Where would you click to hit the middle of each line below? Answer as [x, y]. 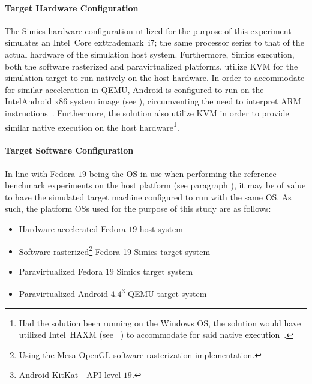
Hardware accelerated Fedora [72, 228]
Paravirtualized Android [63, 294]
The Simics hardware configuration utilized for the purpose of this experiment [148, 30]
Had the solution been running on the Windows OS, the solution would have [160, 322]
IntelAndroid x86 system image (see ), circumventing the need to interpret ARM [153, 101]
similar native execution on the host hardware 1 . [92, 126]
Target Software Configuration [69, 150]
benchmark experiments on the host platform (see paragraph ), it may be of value [155, 185]
